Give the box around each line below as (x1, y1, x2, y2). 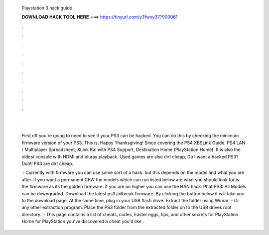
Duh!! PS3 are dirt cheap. (21, 160, 74, 166)
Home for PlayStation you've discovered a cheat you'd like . (21, 219, 144, 225)
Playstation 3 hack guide (21, 5, 72, 11)
